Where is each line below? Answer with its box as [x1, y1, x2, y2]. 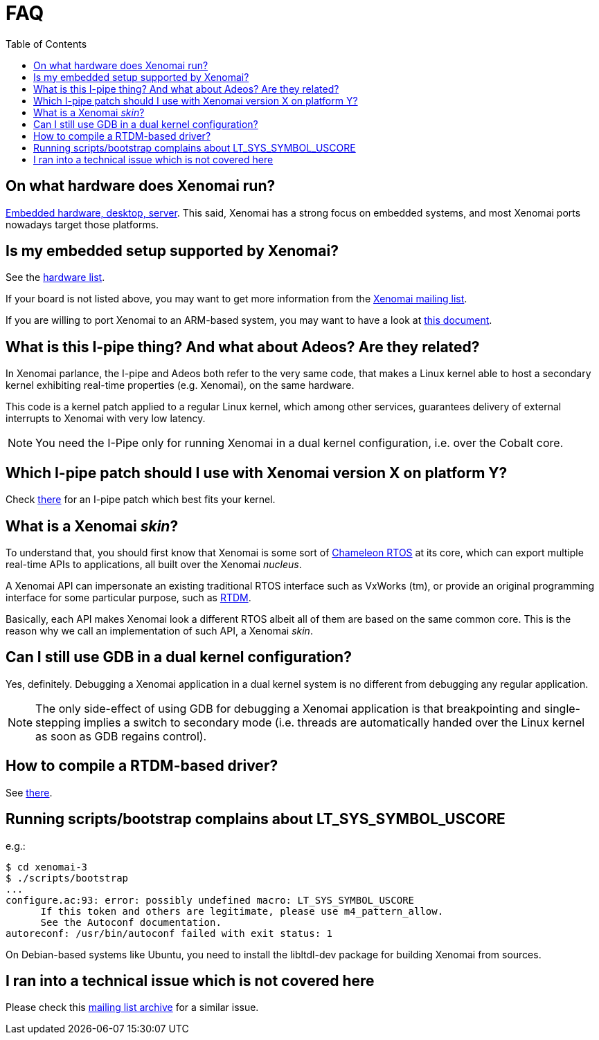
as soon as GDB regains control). [35, 729, 207, 743]
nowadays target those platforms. [6, 218, 159, 230]
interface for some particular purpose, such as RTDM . [6, 591, 251, 603]
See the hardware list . [6, 271, 105, 284]
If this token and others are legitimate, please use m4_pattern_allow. [40, 905, 444, 917]
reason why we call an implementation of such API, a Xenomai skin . [6, 624, 313, 637]
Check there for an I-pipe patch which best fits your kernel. [6, 493, 276, 506]
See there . [6, 786, 53, 799]
